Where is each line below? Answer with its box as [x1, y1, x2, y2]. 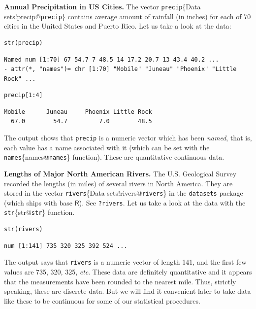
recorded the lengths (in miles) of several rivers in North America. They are [4, 178, 233, 188]
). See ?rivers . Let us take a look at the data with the [79, 197, 246, 207]
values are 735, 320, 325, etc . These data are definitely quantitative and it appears [4, 266, 252, 276]
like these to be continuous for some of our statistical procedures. [4, 295, 200, 306]
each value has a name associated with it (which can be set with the [4, 142, 210, 152]
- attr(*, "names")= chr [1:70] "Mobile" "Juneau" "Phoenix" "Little [4, 66, 237, 73]
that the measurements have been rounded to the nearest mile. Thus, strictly [4, 276, 236, 286]
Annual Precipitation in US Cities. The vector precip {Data [4, 1, 201, 11]
